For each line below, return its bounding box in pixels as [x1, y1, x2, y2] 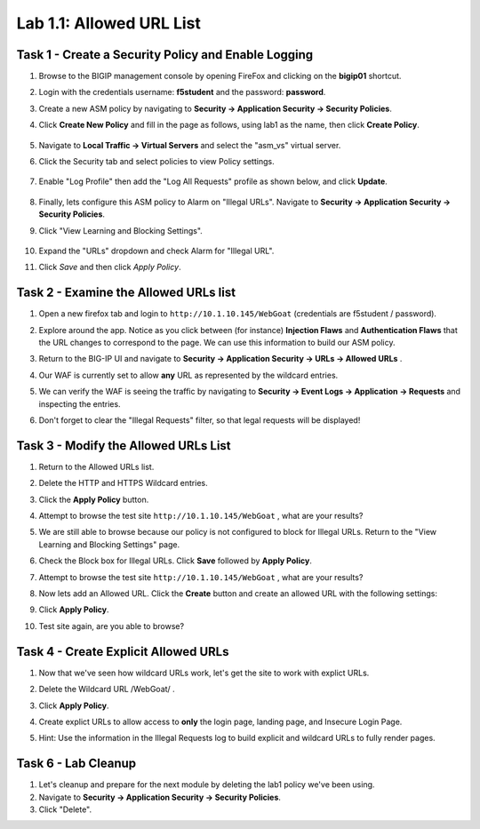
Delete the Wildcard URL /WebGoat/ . [38, 684, 175, 695]
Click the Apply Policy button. [38, 494, 149, 505]
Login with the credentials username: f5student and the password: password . [38, 87, 326, 98]
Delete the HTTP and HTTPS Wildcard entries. [38, 478, 208, 489]
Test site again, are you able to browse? [38, 620, 185, 631]
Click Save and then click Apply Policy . [38, 262, 181, 273]
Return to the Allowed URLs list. [38, 461, 155, 472]
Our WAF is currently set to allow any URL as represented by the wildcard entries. [38, 370, 339, 380]
